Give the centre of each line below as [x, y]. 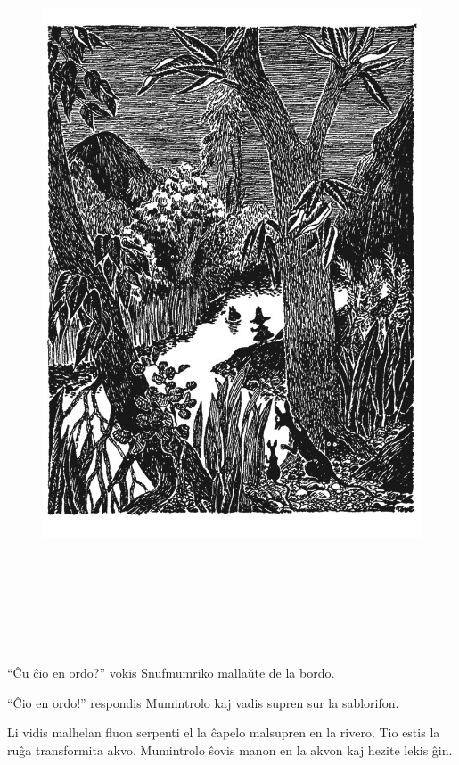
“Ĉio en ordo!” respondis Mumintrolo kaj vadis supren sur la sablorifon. [203, 702]
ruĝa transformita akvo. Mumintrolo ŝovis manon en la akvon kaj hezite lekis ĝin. [230, 749]
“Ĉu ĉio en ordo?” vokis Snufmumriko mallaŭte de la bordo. [171, 672]
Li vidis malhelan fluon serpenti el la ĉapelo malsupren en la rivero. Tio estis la [224, 732]
